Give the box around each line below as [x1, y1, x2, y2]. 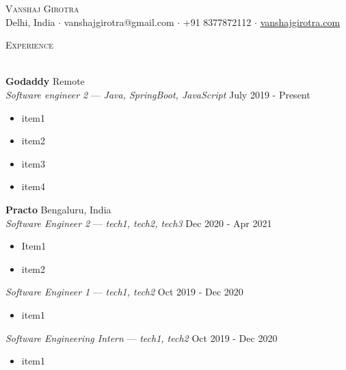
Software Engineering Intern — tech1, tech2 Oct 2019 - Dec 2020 [5, 330, 278, 345]
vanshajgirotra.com [260, 14, 341, 29]
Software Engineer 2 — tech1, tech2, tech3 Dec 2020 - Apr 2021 [5, 215, 272, 230]
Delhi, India [5, 14, 55, 29]
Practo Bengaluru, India [5, 202, 111, 216]
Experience [5, 38, 53, 52]
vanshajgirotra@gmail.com [64, 14, 174, 29]
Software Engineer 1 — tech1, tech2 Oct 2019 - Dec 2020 [5, 285, 243, 299]
